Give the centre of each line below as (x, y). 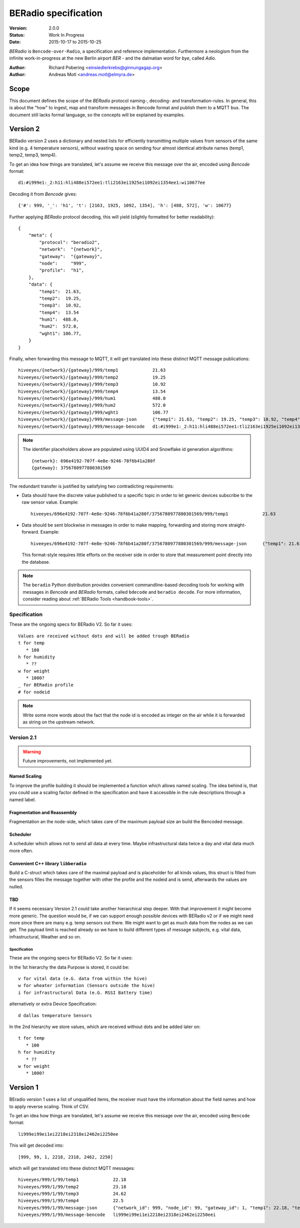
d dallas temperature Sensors (55, 1015)
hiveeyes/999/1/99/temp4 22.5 (71, 1201)
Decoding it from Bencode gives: (43, 194)
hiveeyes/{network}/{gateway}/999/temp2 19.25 (92, 377)
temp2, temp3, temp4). (33, 155)
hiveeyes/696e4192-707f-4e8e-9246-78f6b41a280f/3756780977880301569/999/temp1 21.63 (153, 514)
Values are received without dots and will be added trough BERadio (104, 636)
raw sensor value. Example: (50, 502)
